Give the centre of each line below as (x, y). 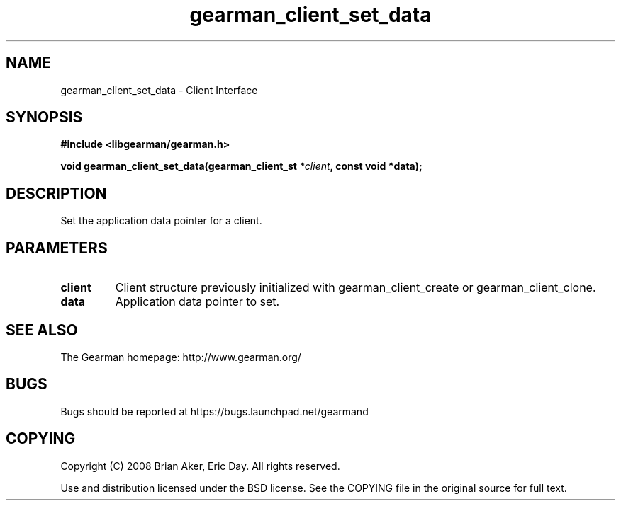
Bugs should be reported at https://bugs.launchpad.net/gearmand (214, 411)
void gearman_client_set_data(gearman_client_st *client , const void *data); (241, 166)
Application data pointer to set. (197, 302)
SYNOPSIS (44, 117)
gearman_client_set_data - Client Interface (159, 90)
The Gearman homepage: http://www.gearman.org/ (181, 357)
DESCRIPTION (56, 193)
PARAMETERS (57, 248)
